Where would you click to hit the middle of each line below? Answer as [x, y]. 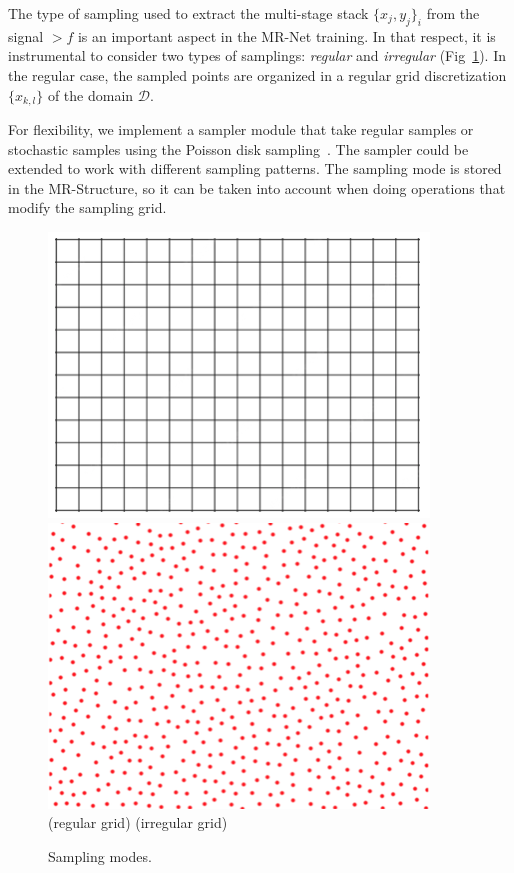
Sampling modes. [100, 855]
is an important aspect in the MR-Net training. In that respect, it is [286, 35]
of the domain [90, 94]
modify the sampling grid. [87, 207]
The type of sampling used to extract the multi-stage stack [188, 13]
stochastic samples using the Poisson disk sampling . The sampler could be [238, 148]
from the [453, 13]
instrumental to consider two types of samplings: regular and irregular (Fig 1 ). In [257, 55]
